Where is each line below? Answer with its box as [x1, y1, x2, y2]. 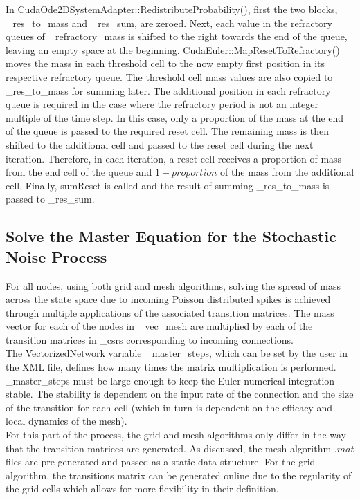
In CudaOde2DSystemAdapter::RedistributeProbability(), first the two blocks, [6, 2, 338, 16]
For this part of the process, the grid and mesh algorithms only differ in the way [6, 427, 346, 442]
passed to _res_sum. [6, 192, 95, 206]
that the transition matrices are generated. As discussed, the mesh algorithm [6, 441, 332, 455]
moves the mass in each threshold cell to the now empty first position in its [6, 56, 325, 71]
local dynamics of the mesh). [6, 414, 127, 428]
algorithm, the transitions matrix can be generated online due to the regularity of [6, 467, 352, 482]
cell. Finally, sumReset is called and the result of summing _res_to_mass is [6, 178, 330, 192]
